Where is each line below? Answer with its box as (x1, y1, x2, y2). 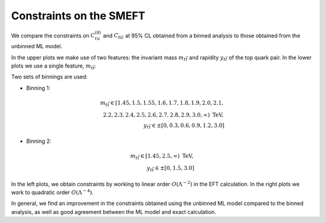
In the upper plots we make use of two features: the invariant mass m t (11, 54, 187, 63)
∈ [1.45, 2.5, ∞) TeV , (140, 152, 193, 160)
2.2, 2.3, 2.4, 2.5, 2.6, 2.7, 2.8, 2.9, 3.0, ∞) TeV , (103, 111, 223, 118)
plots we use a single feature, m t (11, 62, 94, 71)
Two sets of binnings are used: (11, 73, 88, 81)
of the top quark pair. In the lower (228, 54, 312, 61)
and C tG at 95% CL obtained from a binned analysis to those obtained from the (103, 32, 301, 40)
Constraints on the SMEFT (11, 9, 145, 22)
